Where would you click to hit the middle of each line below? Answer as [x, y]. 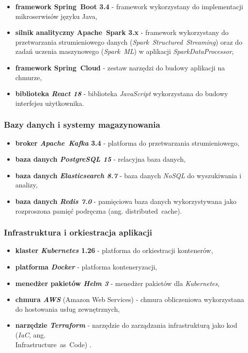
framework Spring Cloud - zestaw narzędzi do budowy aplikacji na [120, 67]
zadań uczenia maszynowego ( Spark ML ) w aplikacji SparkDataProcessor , [124, 51]
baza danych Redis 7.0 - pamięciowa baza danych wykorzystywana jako [126, 201]
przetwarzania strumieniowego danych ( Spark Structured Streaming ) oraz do [129, 42]
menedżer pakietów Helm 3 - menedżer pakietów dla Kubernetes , [117, 283]
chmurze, [29, 77]
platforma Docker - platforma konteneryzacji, [86, 266]
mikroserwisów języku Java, [56, 16]
